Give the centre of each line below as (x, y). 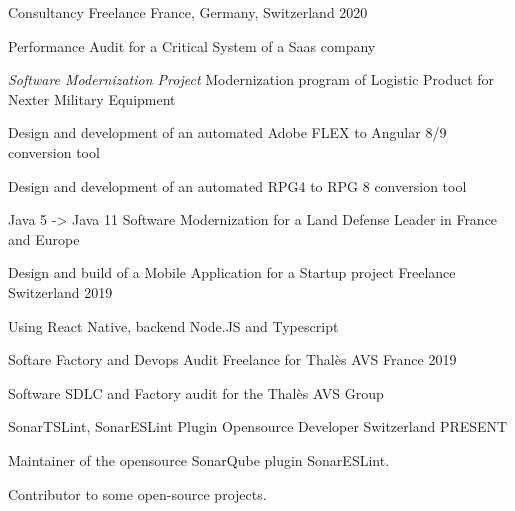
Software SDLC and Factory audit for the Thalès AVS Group (196, 392)
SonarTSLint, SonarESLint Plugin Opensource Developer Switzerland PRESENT (258, 426)
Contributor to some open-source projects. (137, 493)
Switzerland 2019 (60, 291)
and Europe (44, 238)
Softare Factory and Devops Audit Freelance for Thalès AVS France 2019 (232, 359)
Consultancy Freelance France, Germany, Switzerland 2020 (188, 12)
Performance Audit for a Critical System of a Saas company (192, 45)
